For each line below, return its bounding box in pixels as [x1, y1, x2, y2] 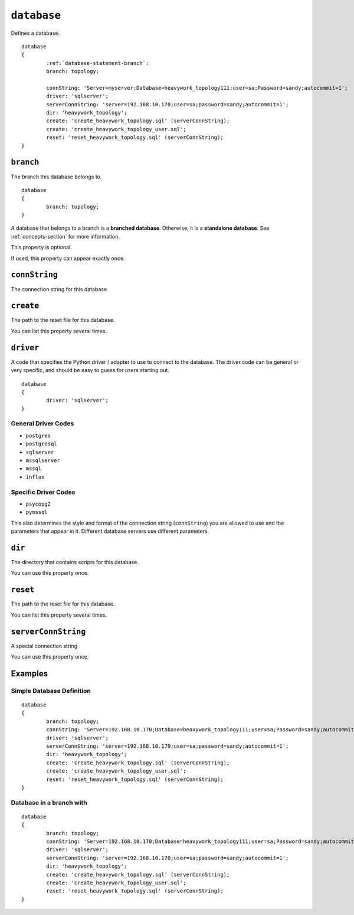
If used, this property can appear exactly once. [11, 255, 125, 262]
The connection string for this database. [11, 285, 109, 292]
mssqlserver [25, 457, 60, 464]
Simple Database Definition [11, 686, 91, 695]
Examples [11, 668, 48, 679]
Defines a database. [11, 30, 60, 37]
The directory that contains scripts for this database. [11, 559, 139, 566]
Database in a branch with [11, 798, 88, 806]
